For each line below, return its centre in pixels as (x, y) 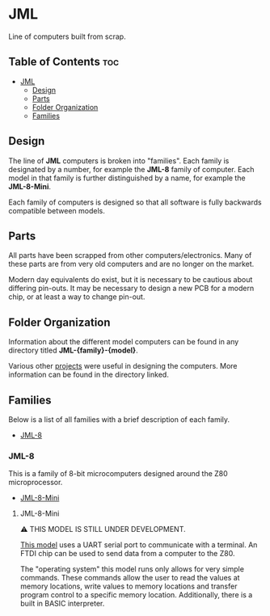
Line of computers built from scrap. (67, 36)
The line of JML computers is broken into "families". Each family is (119, 160)
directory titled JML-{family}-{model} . (74, 350)
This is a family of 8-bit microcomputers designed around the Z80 (118, 474)
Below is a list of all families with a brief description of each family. (119, 420)
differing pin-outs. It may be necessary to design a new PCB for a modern (131, 289)
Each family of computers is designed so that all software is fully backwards (135, 202)
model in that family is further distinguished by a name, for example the (127, 178)
